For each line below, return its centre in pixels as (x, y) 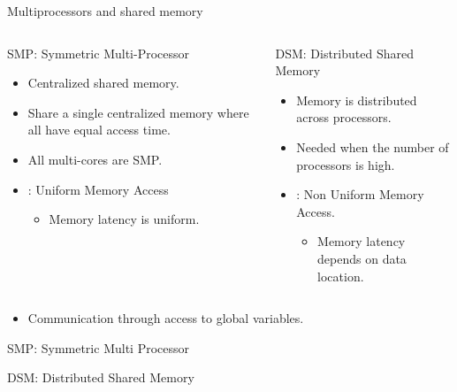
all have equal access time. (99, 130)
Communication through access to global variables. (166, 318)
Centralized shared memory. (103, 83)
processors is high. (346, 164)
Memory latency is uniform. (124, 219)
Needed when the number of (373, 146)
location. (341, 276)
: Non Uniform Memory (360, 194)
